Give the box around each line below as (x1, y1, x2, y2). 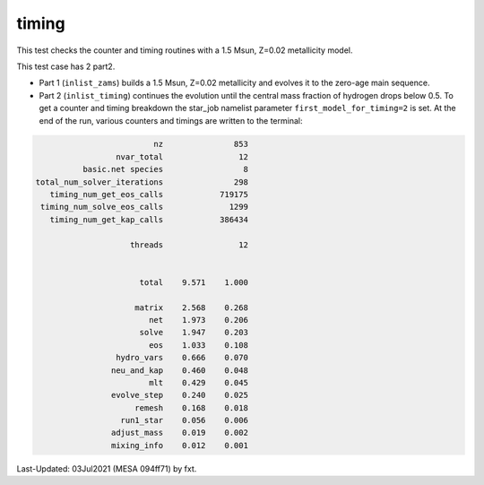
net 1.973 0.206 (148, 315, 248, 325)
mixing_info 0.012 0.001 (110, 440, 248, 450)
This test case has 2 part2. (16, 61, 116, 72)
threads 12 (130, 239, 248, 250)
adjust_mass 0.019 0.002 (110, 428, 248, 438)
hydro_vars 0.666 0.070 (115, 352, 248, 363)
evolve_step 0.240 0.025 (110, 390, 248, 401)
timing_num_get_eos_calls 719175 (49, 189, 248, 200)
